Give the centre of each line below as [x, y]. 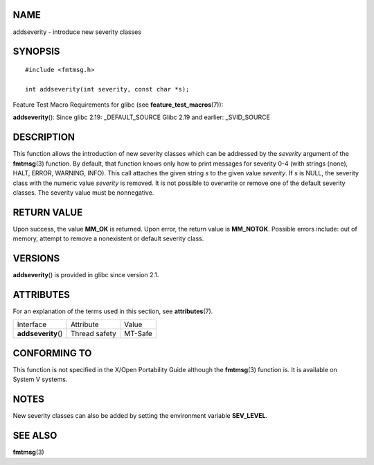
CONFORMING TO [52, 353]
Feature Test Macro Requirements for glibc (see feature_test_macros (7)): [118, 105]
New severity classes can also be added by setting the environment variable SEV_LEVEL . [140, 416]
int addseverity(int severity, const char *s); [107, 89]
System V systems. [40, 379]
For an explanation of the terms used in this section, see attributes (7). [113, 311]
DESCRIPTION [44, 138]
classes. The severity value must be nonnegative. [83, 192]
